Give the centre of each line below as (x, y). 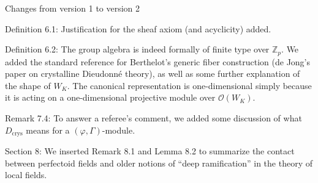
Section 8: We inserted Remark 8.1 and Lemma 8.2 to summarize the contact (150, 151)
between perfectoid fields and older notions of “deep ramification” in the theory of (159, 163)
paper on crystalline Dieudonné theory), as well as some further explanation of (153, 74)
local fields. (26, 175)
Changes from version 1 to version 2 (73, 8)
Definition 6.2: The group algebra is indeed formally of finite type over (137, 49)
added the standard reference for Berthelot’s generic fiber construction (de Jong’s (158, 61)
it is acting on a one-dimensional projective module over (110, 97)
